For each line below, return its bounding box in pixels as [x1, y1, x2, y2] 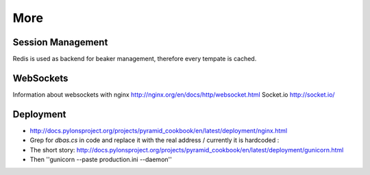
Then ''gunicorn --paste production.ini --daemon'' [29, 155, 173, 164]
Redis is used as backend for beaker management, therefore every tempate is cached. [12, 55, 257, 63]
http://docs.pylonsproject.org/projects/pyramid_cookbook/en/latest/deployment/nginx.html [29, 126, 288, 135]
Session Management [12, 36, 108, 48]
